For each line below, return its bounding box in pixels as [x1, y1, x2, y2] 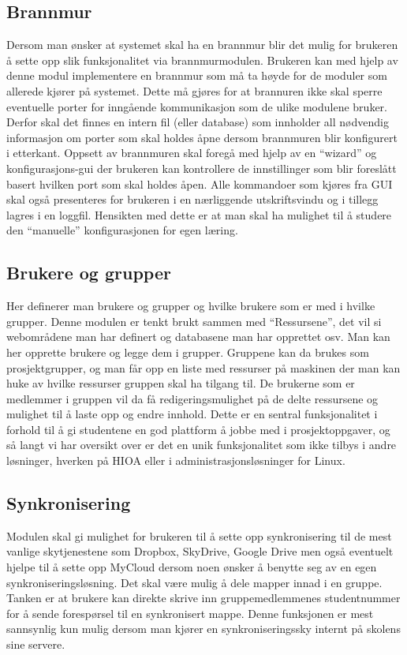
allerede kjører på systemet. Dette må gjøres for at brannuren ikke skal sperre [6, 82, 383, 99]
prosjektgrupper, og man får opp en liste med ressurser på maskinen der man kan [6, 359, 401, 376]
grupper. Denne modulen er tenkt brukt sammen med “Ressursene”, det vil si [6, 313, 382, 329]
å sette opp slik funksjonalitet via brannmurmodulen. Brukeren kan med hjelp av [6, 51, 398, 68]
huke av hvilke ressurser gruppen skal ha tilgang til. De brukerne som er [6, 375, 355, 391]
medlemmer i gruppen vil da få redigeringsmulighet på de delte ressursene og [6, 390, 379, 406]
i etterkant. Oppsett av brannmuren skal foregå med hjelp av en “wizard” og [6, 144, 377, 161]
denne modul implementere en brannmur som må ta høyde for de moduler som [6, 67, 387, 84]
